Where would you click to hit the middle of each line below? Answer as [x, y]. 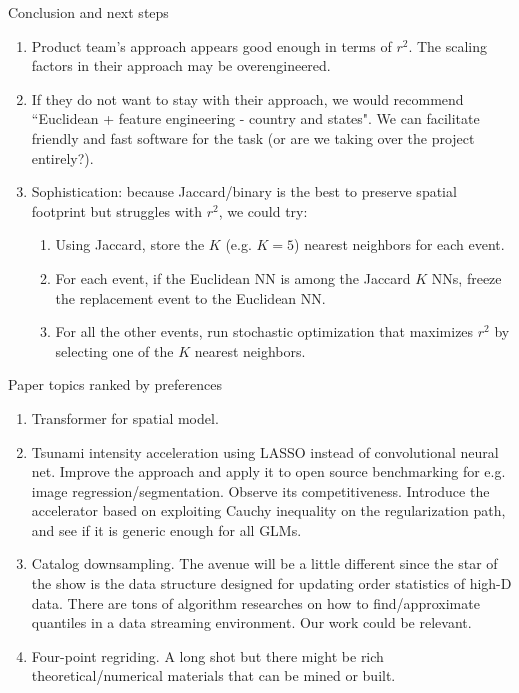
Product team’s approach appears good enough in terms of [211, 45]
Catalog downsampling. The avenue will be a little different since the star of [264, 563]
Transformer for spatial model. [125, 417]
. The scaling [448, 45]
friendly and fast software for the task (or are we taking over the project [253, 137]
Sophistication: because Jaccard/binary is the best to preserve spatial [244, 191]
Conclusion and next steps [88, 12]
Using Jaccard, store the [130, 244]
